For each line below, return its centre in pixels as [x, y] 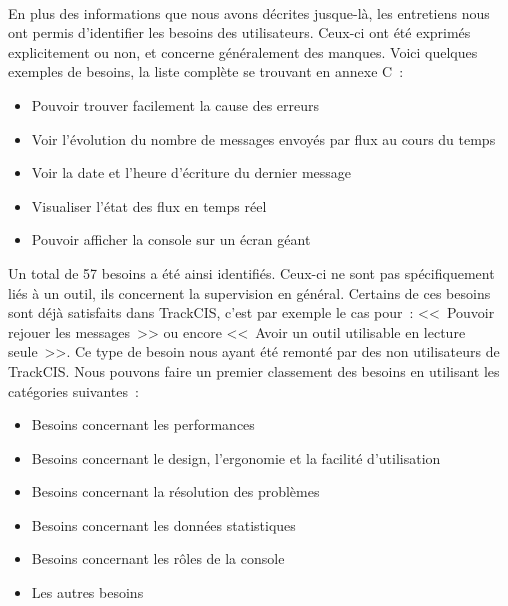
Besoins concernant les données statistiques [163, 524]
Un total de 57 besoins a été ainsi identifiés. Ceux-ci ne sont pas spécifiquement [251, 272]
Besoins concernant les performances [143, 424]
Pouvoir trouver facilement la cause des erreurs [175, 104]
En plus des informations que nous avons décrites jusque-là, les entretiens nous [249, 12]
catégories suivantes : [73, 390]
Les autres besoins [87, 592]
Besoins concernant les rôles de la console [158, 558]
